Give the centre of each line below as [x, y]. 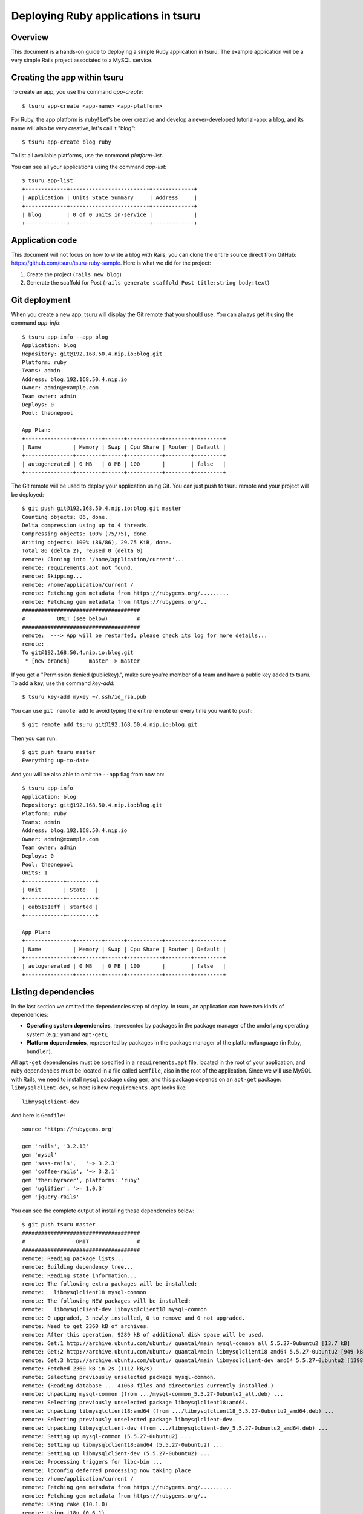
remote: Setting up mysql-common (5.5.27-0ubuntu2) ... [106, 1436]
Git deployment [41, 300]
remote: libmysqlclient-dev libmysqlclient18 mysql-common [114, 1309]
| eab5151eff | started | [60, 907]
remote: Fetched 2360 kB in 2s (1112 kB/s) [87, 1368]
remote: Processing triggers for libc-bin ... [92, 1462]
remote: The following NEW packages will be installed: [106, 1301]
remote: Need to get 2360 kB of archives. [86, 1326]
